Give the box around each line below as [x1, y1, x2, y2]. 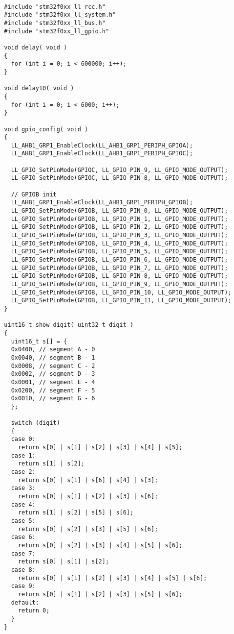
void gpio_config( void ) [4, 125, 88, 133]
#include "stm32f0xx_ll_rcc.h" [4, 3, 106, 10]
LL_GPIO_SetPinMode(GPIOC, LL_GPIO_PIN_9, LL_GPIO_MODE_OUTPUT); [11, 166, 228, 173]
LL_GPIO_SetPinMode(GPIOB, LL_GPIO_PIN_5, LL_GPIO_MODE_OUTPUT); [11, 248, 228, 255]
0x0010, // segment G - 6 [11, 395, 95, 402]
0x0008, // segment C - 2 [11, 362, 95, 369]
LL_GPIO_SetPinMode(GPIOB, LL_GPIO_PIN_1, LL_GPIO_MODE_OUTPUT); [11, 215, 228, 222]
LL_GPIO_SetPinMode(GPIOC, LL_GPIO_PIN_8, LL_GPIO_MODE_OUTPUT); [11, 174, 228, 182]
